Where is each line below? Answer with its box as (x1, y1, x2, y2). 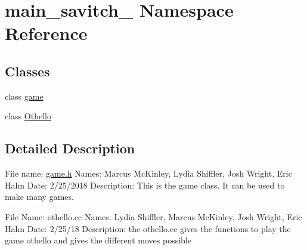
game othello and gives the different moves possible (5, 234, 191, 246)
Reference (5, 21, 88, 45)
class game (5, 89, 44, 102)
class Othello (5, 110, 51, 122)
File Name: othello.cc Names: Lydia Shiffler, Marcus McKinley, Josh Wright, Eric (5, 210, 302, 223)
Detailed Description (5, 139, 135, 158)
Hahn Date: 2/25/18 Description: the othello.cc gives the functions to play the (5, 222, 291, 234)
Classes (5, 61, 50, 80)
